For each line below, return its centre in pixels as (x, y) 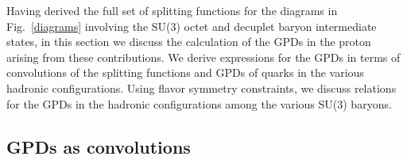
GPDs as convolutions (99, 146)
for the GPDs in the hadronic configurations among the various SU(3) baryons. (199, 103)
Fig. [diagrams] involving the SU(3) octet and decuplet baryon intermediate (192, 26)
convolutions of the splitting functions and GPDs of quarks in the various (185, 72)
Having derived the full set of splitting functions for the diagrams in (172, 10)
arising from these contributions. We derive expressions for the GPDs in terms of (203, 57)
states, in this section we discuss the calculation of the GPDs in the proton (189, 42)
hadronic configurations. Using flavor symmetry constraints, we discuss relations (202, 88)
